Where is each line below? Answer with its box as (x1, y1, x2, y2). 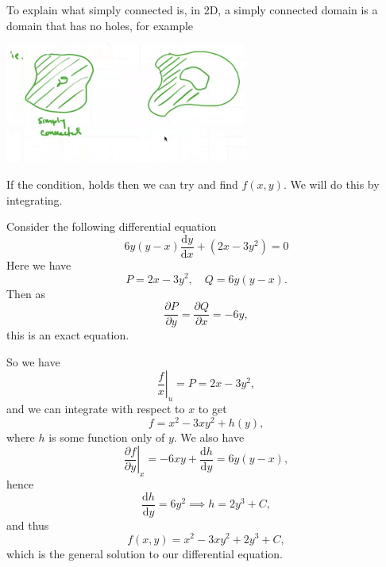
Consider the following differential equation (6, 218, 217, 235)
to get (198, 400, 227, 417)
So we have (6, 353, 60, 370)
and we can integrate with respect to (6, 400, 185, 417)
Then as (6, 285, 46, 301)
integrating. (6, 191, 63, 208)
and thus (6, 516, 49, 533)
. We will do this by (283, 176, 380, 193)
